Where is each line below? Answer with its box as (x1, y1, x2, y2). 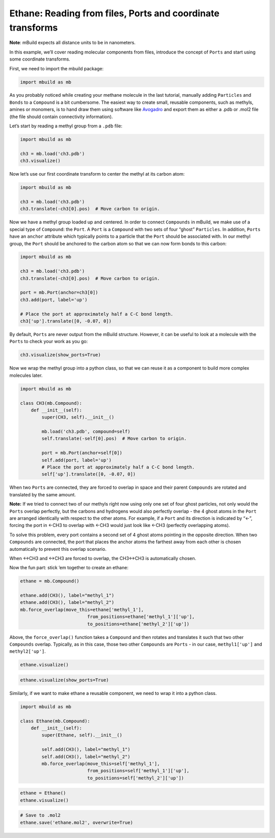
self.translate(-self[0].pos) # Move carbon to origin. (41, 436, 187, 441)
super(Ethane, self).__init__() (41, 732, 122, 738)
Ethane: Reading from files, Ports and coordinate (9, 8, 220, 19)
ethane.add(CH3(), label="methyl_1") (20, 593, 115, 598)
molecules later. (9, 372, 43, 378)
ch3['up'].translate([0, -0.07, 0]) (20, 318, 112, 324)
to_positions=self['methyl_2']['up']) (87, 775, 184, 781)
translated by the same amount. (9, 491, 76, 497)
